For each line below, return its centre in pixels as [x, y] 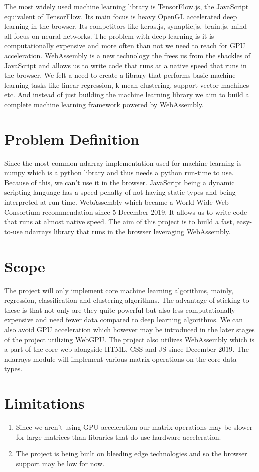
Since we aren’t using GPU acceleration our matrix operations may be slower [134, 427]
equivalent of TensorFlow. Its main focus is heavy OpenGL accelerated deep [121, 16]
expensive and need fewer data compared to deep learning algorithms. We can [124, 319]
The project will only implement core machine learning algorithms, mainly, [119, 290]
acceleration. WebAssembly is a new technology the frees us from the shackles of [127, 55]
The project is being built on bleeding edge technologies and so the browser [132, 454]
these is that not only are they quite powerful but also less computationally [120, 309]
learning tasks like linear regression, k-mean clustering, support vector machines [127, 84]
